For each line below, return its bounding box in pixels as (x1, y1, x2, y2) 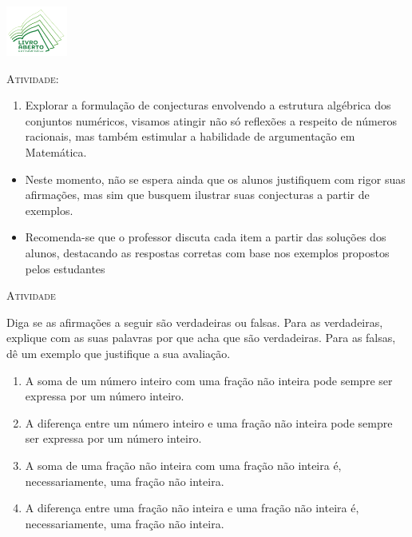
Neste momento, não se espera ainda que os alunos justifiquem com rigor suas (25, 170, 406, 187)
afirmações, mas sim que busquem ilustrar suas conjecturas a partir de (25, 186, 370, 203)
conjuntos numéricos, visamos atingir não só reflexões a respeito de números (25, 112, 397, 129)
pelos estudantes (25, 260, 105, 276)
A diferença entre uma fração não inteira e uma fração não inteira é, (25, 499, 359, 516)
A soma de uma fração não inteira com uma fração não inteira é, (25, 456, 342, 473)
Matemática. (25, 144, 87, 161)
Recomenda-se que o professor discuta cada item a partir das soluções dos (25, 229, 386, 245)
